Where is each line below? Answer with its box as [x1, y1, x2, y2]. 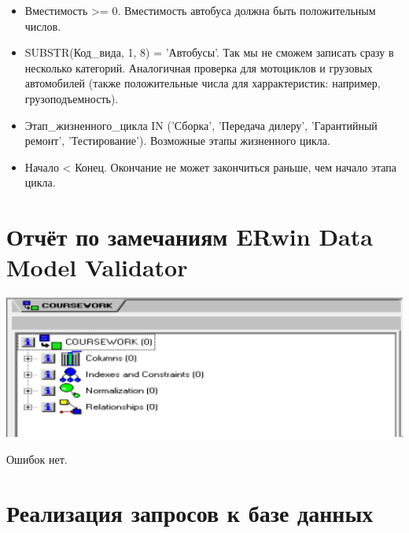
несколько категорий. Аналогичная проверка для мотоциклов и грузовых [24, 59, 373, 76]
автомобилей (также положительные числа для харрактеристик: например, [24, 75, 381, 91]
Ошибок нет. [6, 450, 68, 467]
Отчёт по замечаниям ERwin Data [6, 220, 373, 253]
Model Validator [6, 251, 188, 283]
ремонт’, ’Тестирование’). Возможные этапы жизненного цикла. [24, 132, 330, 149]
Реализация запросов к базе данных [6, 497, 374, 529]
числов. [24, 17, 61, 34]
